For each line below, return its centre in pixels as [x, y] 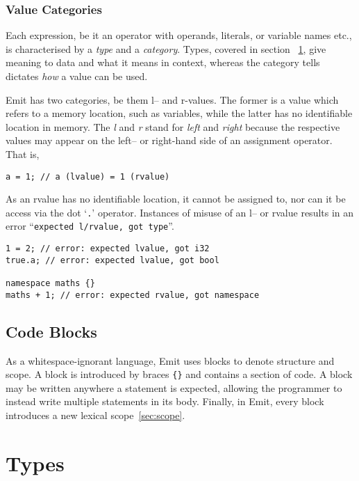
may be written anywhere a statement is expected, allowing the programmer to [174, 387]
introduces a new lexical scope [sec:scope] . [95, 415]
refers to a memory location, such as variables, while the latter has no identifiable [179, 113]
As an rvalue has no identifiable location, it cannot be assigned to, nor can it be [176, 199]
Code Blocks [51, 331]
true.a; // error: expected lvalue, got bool [112, 260]
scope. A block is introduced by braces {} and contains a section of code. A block [179, 374]
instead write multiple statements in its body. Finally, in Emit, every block [165, 401]
